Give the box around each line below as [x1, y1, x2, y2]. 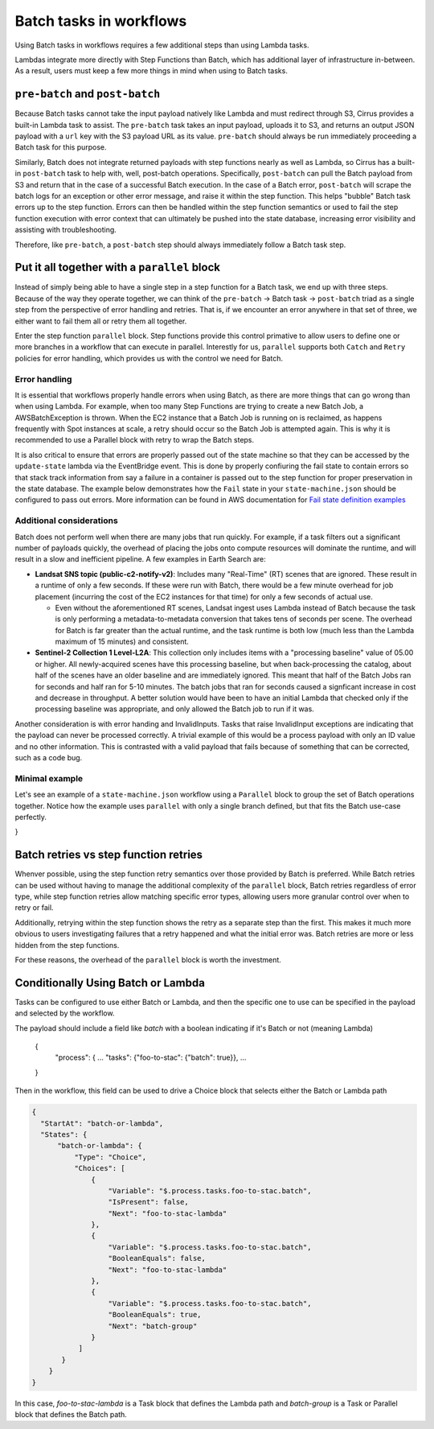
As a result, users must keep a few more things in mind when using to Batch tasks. [14, 66, 289, 76]
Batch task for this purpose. [14, 142, 108, 152]
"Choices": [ [73, 1163, 126, 1173]
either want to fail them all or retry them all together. [14, 316, 187, 326]
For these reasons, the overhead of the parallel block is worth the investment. [14, 954, 281, 965]
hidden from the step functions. [14, 940, 120, 949]
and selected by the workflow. [14, 1008, 115, 1018]
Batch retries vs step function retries [14, 848, 203, 862]
